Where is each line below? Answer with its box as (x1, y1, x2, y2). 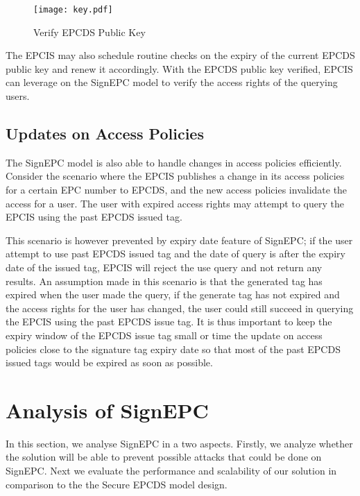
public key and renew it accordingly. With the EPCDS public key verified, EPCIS (6, 61, 353, 76)
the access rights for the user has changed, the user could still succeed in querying (6, 300, 354, 315)
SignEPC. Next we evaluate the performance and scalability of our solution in (6, 463, 337, 478)
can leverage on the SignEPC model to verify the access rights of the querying (6, 75, 338, 89)
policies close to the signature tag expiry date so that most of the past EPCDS (6, 341, 341, 356)
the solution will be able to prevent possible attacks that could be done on (6, 450, 322, 464)
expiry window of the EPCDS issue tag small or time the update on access (6, 327, 323, 342)
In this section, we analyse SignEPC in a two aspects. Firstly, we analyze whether (6, 436, 353, 450)
